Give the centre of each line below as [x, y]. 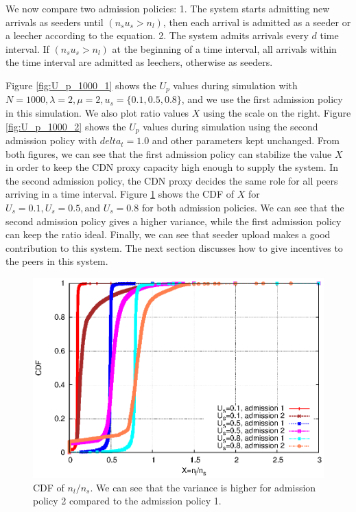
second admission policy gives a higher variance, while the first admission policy [174, 221]
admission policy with [51, 140]
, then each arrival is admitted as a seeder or [257, 22]
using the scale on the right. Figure [277, 113]
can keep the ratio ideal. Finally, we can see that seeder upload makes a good [168, 234]
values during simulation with [235, 85]
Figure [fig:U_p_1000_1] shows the [81, 85]
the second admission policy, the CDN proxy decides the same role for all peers [172, 180]
